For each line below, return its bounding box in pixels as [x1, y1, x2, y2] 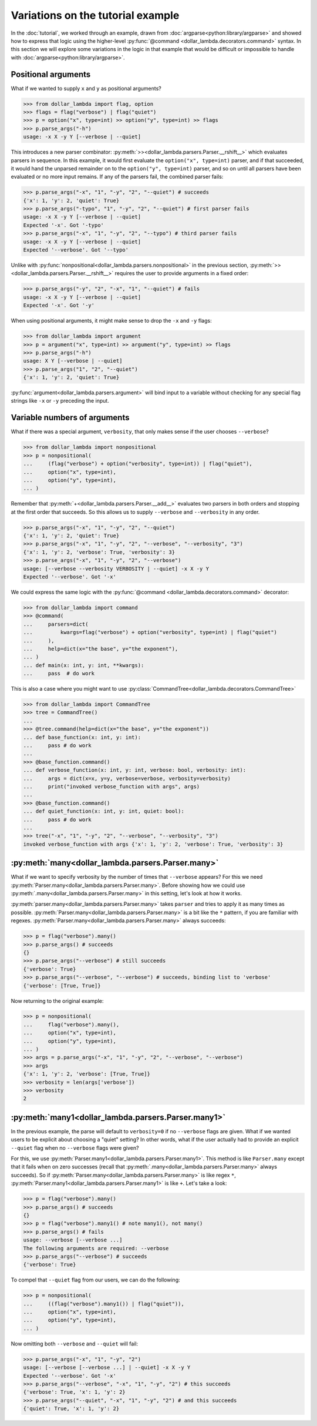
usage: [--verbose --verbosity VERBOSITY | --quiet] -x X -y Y [23, 565, 210, 572]
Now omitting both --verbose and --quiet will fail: [11, 1340, 138, 1347]
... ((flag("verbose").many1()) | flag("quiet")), [23, 1300, 184, 1307]
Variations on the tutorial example [11, 9, 180, 22]
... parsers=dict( [23, 621, 89, 627]
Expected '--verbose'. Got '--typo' [23, 247, 129, 253]
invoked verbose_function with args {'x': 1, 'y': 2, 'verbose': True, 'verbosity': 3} [23, 841, 284, 848]
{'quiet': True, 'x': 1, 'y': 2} [23, 1405, 120, 1412]
